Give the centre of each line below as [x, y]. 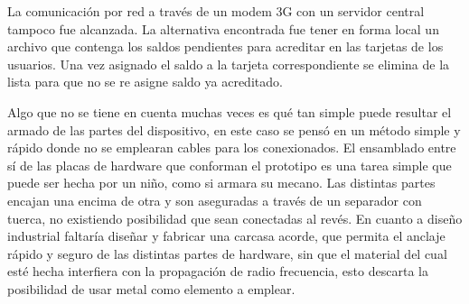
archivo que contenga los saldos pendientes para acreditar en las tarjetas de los [225, 46]
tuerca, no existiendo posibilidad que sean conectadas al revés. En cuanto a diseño [235, 218]
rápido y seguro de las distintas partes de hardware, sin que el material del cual [227, 253]
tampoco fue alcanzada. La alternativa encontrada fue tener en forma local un [223, 28]
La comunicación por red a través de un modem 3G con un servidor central [216, 11]
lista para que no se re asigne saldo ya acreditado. [145, 82]
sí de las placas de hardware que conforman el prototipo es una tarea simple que [230, 165]
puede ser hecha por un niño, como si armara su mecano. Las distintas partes [221, 183]
